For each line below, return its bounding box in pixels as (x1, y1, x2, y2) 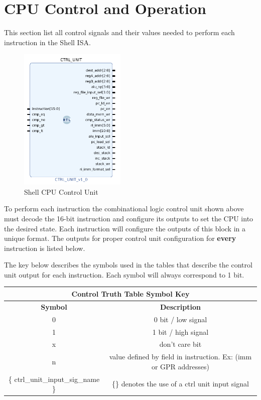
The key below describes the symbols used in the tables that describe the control (4, 259, 252, 270)
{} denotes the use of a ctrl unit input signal (112, 378, 249, 389)
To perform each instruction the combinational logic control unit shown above (4, 203, 244, 214)
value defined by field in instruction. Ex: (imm (109, 351, 252, 362)
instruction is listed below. (4, 242, 85, 253)
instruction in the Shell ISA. (4, 37, 91, 47)
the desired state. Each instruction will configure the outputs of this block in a (4, 223, 245, 233)
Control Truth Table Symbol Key (71, 288, 190, 299)
